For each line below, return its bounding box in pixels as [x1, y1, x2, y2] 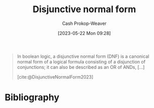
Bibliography [5, 92, 60, 103]
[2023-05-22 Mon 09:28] [58, 30, 111, 36]
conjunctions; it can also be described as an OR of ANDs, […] [17, 64, 145, 70]
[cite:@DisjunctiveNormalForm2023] [17, 74, 94, 80]
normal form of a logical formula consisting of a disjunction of [17, 58, 146, 64]
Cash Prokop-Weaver [62, 20, 107, 26]
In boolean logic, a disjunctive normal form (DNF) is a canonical [17, 53, 149, 59]
